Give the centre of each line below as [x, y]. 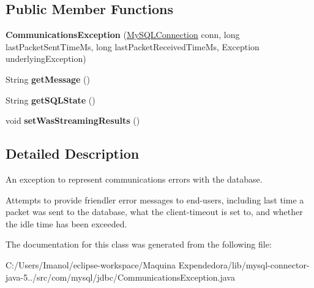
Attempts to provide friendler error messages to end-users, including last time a [155, 199]
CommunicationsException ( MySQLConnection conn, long [123, 35]
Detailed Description [73, 153]
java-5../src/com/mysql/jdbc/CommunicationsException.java [120, 277]
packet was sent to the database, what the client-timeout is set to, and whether [154, 212]
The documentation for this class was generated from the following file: [139, 244]
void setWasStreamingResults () [73, 120]
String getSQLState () [50, 100]
